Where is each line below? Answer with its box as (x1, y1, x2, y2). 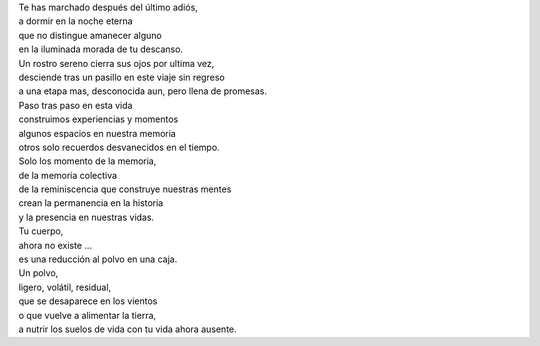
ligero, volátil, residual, (18, 281, 112, 293)
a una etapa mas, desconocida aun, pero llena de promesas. (18, 85, 268, 97)
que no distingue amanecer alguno (18, 29, 162, 41)
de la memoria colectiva (18, 169, 118, 181)
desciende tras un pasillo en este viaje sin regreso (18, 71, 225, 83)
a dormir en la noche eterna (18, 15, 134, 27)
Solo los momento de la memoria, (18, 155, 157, 167)
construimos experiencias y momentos (18, 113, 179, 125)
